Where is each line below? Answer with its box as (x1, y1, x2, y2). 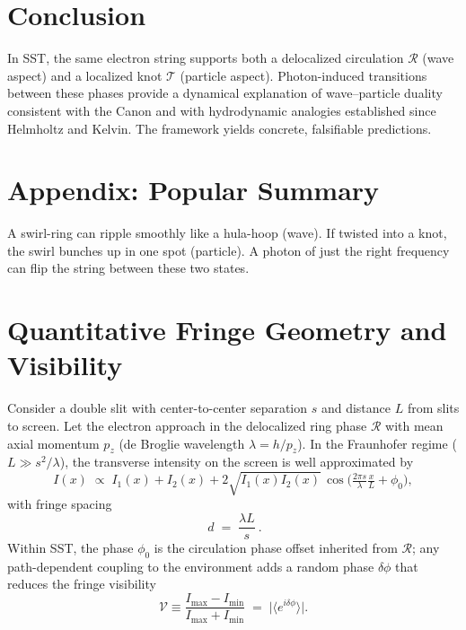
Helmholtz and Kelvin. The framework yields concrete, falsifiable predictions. (7, 118, 432, 137)
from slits (407, 398, 460, 417)
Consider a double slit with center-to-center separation (7, 398, 308, 417)
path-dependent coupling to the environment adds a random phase (7, 556, 374, 575)
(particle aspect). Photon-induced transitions (180, 66, 427, 84)
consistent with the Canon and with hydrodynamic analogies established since (7, 101, 436, 119)
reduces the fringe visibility (7, 574, 156, 593)
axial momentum (7, 433, 100, 452)
